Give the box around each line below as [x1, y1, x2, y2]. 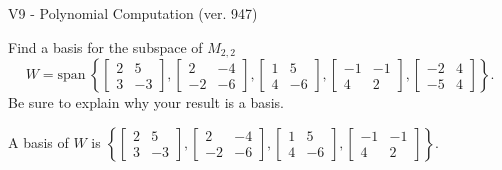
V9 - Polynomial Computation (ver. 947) [8, 3, 258, 23]
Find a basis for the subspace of [8, 36, 203, 57]
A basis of [8, 131, 69, 152]
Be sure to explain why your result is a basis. [8, 92, 285, 113]
